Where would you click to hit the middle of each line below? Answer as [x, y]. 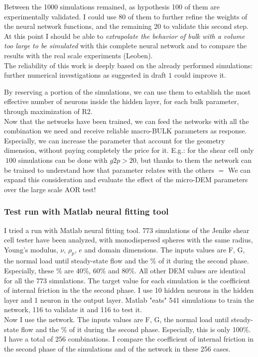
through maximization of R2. [48, 111]
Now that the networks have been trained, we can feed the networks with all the [127, 121]
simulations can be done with [63, 160]
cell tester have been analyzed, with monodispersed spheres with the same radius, [129, 240]
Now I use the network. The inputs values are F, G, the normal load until [117, 319]
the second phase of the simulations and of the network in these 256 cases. [117, 348]
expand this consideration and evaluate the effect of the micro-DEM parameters [126, 179]
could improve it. [200, 75]
